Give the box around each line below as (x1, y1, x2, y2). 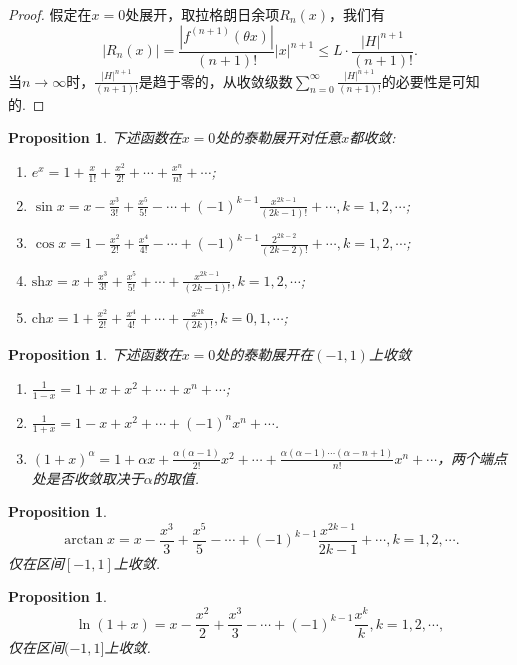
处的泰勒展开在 (215, 344, 314, 365)
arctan (64, 533, 104, 548)
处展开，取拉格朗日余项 (125, 4, 280, 24)
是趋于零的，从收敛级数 (138, 70, 293, 91)
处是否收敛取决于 (31, 467, 144, 488)
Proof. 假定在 (8, 4, 92, 24)
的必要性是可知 (381, 70, 480, 91)
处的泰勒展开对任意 (215, 127, 342, 148)
